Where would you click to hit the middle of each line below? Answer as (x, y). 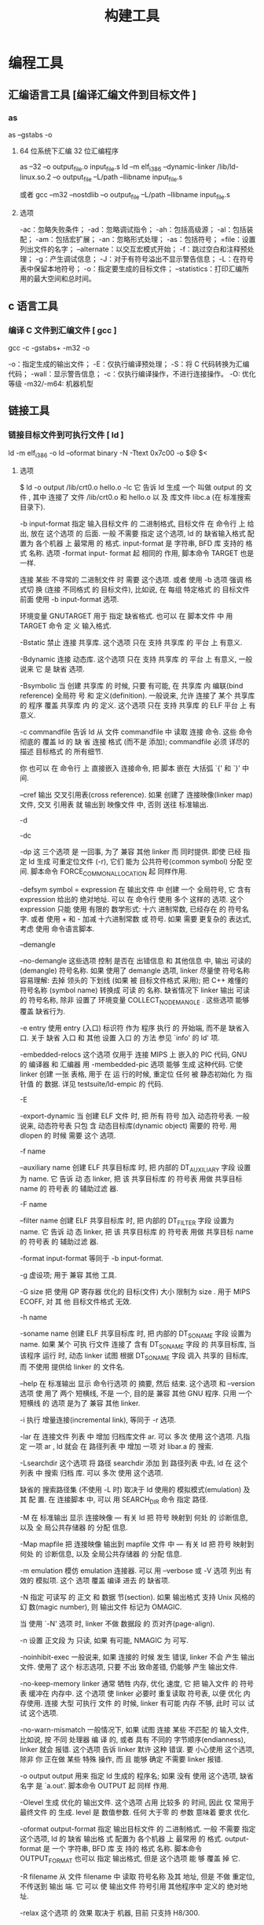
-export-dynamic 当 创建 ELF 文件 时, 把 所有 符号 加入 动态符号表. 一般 (134, 1116)
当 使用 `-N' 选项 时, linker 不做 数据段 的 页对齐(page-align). (117, 1623)
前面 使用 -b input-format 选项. (69, 599)
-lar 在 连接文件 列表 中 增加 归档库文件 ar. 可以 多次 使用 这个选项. (127, 1437)
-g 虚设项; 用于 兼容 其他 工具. (68, 1274)
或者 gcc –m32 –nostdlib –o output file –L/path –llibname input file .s (125, 196)
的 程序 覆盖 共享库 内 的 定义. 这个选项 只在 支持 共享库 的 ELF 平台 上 (133, 706)
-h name (33, 1317)
